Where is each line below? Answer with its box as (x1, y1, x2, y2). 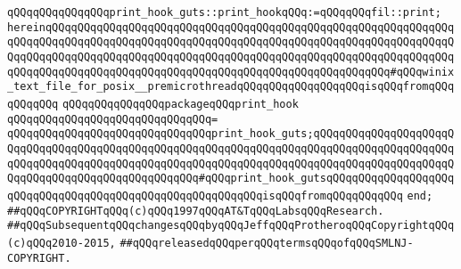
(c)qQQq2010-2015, (7, 236, 116, 249)
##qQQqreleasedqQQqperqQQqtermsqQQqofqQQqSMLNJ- (119, 236, 414, 249)
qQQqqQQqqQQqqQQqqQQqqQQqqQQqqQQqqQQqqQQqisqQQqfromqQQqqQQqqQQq (7, 189, 403, 202)
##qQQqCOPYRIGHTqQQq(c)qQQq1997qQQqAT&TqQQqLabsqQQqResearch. (7, 204, 384, 217)
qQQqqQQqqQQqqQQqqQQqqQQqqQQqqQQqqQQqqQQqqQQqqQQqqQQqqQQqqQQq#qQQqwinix (7, 65, 455, 78)
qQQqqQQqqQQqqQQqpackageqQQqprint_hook (62, 97, 299, 110)
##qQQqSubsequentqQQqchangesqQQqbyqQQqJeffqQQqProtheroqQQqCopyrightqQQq (7, 219, 455, 232)
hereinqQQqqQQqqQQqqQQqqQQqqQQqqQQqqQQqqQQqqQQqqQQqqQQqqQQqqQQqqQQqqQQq (7, 20, 455, 34)
